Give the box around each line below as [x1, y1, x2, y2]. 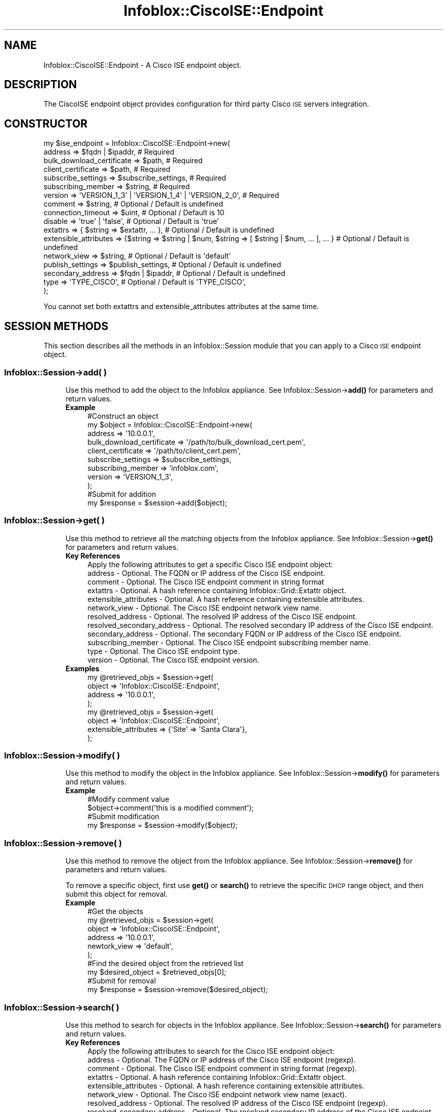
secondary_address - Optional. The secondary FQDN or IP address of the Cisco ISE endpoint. [87, 629, 402, 638]
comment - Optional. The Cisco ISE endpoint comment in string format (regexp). [87, 1064, 357, 1073]
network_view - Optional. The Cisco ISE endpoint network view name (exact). [87, 1090, 347, 1099]
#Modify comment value [87, 795, 169, 804]
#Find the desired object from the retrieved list [87, 959, 244, 968]
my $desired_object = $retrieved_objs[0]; [87, 968, 227, 977]
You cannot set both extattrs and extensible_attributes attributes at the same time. [43, 302, 319, 311]
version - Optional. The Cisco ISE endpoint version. [87, 655, 259, 664]
